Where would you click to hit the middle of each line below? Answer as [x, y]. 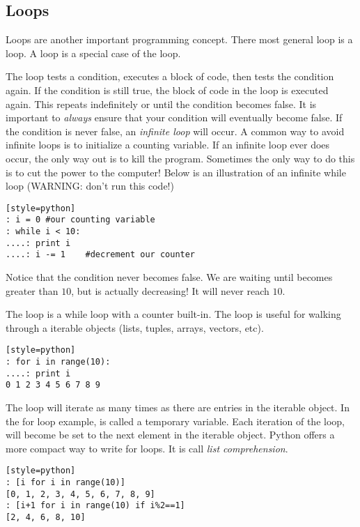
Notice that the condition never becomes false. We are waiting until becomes [169, 277]
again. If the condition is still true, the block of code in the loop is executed [167, 90]
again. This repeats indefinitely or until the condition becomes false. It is [161, 104]
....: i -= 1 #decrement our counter [101, 255]
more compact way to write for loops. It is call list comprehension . [147, 448]
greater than [32, 290]
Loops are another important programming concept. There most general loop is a [179, 39]
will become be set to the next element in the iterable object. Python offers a [170, 435]
